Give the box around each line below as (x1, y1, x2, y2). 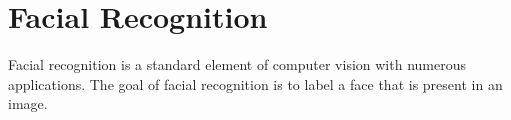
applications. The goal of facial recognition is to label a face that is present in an (8, 73, 503, 94)
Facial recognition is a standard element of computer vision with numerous (8, 54, 466, 75)
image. (8, 93, 48, 114)
